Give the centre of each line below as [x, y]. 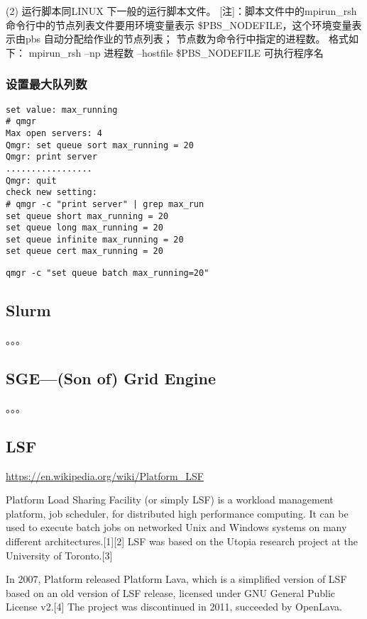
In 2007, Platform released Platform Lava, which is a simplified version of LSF [176, 579]
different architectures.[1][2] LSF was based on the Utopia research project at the [182, 541]
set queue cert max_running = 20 [84, 251]
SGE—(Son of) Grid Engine [111, 378]
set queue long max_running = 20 [84, 228]
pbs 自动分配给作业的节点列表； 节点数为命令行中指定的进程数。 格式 [187, 39]
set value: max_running [62, 110]
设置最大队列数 [46, 84]
